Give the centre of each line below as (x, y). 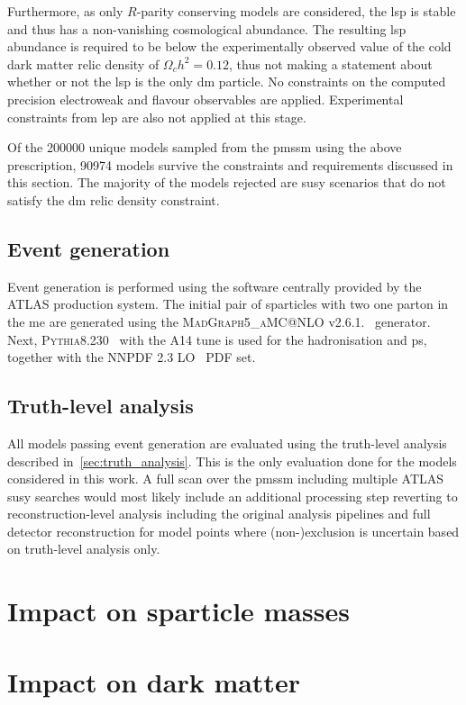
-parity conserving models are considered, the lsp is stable (296, 11)
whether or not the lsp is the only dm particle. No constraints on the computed (227, 81)
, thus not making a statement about (331, 63)
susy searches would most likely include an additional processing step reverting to (233, 496)
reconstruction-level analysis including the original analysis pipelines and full (219, 514)
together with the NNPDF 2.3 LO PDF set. (132, 357)
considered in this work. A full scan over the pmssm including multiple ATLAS (226, 479)
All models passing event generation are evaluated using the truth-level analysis (227, 443)
